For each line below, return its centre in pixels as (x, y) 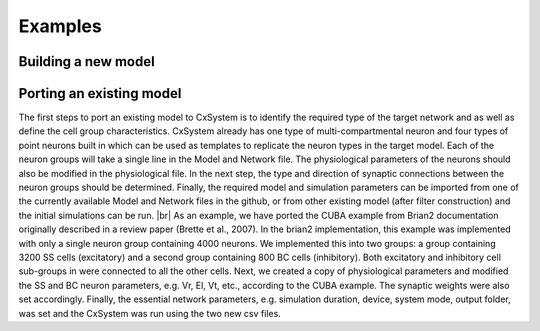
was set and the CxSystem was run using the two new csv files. (150, 313)
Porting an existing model (100, 93)
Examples (60, 26)
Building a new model (86, 61)
